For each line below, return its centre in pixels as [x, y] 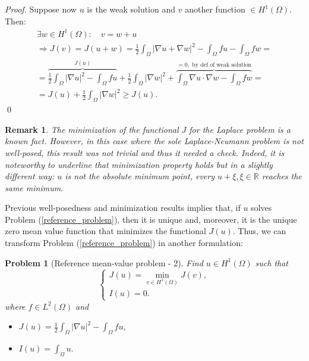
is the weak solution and [131, 9]
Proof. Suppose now [41, 9]
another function [215, 9]
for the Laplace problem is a [240, 129]
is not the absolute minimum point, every [140, 176]
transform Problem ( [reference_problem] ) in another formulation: [124, 243]
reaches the [282, 176]
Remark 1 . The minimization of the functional [92, 129]
